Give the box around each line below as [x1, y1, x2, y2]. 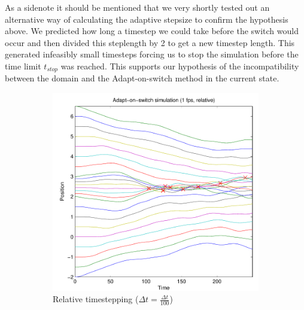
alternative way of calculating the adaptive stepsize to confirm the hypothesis [5, 13, 288, 25]
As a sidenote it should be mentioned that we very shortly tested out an [5, 1, 270, 13]
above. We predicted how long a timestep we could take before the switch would [5, 25, 299, 37]
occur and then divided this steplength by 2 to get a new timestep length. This [5, 36, 295, 48]
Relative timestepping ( [53, 293, 139, 305]
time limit [5, 59, 41, 72]
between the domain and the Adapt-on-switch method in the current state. [5, 72, 279, 84]
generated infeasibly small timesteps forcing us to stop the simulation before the [5, 48, 299, 60]
